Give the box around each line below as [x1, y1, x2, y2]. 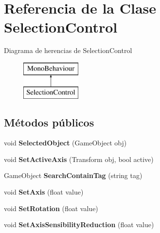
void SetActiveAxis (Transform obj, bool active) [4, 154, 154, 164]
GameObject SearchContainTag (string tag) [4, 170, 142, 180]
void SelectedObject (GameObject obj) [4, 138, 127, 148]
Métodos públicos [4, 115, 94, 130]
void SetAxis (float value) [4, 187, 84, 197]
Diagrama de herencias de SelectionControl [4, 45, 132, 55]
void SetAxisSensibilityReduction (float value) [4, 219, 154, 230]
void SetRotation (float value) [4, 203, 98, 213]
